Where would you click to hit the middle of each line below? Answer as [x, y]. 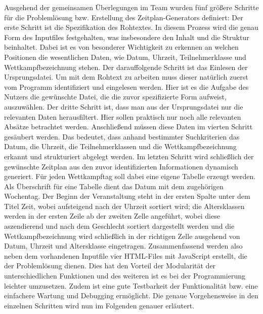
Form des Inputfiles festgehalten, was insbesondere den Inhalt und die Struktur [127, 37]
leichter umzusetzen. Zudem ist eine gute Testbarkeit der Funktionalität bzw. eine [131, 285]
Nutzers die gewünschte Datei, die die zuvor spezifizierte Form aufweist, [115, 97]
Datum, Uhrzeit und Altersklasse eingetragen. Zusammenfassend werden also [123, 246]
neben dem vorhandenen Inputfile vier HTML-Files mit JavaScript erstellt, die [126, 255]
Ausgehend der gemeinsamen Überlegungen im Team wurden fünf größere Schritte [131, 7]
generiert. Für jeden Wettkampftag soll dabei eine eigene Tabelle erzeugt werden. [130, 176]
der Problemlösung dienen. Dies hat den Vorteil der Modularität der [110, 266]
